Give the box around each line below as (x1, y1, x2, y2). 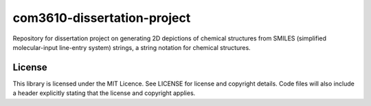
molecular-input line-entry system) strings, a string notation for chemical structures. (12, 43, 251, 51)
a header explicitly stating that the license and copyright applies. (12, 89, 196, 97)
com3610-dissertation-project (12, 10, 191, 25)
